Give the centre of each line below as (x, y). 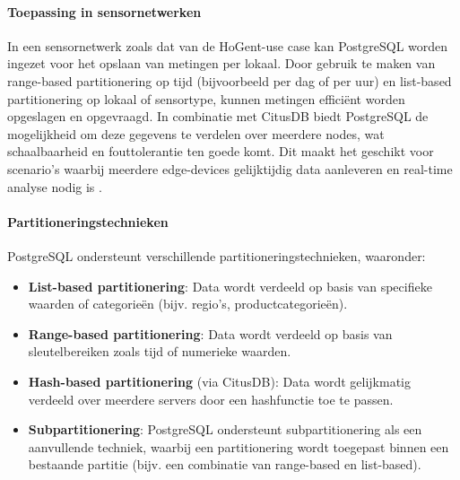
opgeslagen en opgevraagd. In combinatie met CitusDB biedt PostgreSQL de (218, 116)
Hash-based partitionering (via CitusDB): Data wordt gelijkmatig (220, 381)
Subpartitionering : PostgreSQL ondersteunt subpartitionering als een (225, 429)
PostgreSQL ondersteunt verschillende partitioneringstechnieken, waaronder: (217, 255)
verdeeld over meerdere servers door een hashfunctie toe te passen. (211, 399)
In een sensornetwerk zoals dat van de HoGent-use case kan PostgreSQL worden (228, 45)
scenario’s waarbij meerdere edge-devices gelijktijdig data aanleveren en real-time (230, 168)
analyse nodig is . (55, 186)
